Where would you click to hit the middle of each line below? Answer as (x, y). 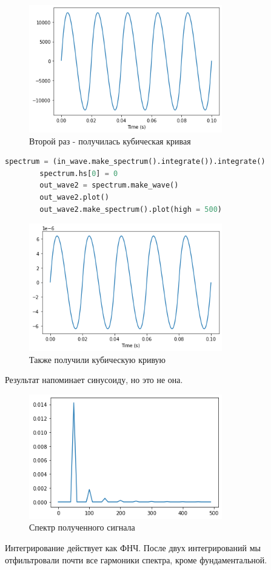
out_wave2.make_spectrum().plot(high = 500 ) (131, 209)
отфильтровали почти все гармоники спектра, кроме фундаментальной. (136, 559)
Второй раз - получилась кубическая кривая (110, 141)
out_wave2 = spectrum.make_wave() (109, 185)
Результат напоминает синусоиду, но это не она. (94, 380)
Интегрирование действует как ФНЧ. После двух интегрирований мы (133, 547)
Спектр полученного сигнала (82, 527)
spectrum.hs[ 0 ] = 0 (79, 173)
